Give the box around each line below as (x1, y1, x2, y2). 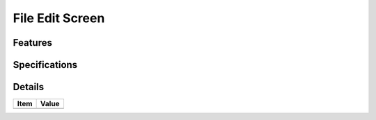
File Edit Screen (13, 10, 105, 26)
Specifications (13, 59, 78, 71)
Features (13, 37, 52, 49)
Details (13, 81, 45, 93)
